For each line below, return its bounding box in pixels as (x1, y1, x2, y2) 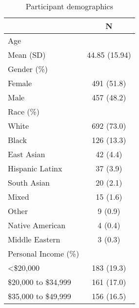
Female (8, 77, 32, 89)
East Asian (8, 148, 45, 160)
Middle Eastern (8, 234, 60, 245)
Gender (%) (8, 63, 48, 74)
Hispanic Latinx (8, 163, 62, 174)
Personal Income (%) (8, 248, 79, 259)
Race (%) (8, 106, 40, 117)
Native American (8, 219, 66, 231)
